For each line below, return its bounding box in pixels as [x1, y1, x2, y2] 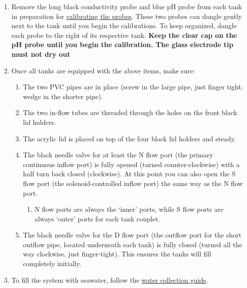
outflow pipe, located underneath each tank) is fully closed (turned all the [23, 239, 243, 249]
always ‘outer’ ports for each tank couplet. [34, 213, 160, 223]
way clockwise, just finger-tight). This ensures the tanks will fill [23, 249, 211, 259]
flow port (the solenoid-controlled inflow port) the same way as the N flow [23, 178, 243, 188]
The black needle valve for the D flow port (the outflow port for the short [23, 230, 242, 240]
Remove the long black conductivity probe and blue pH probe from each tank [11, 1, 242, 11]
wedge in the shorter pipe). [23, 91, 103, 101]
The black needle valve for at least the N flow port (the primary [23, 150, 213, 160]
